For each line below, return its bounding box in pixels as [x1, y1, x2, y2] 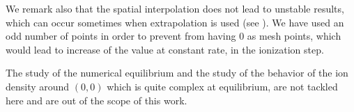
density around [6, 79, 70, 93]
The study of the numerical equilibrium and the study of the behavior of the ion [6, 65, 348, 80]
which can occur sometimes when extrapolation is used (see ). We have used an [6, 15, 344, 29]
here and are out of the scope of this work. [6, 93, 187, 107]
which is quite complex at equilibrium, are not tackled [107, 79, 338, 93]
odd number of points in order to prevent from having [6, 29, 236, 43]
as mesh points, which [247, 29, 341, 43]
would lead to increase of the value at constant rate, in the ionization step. [6, 42, 324, 56]
